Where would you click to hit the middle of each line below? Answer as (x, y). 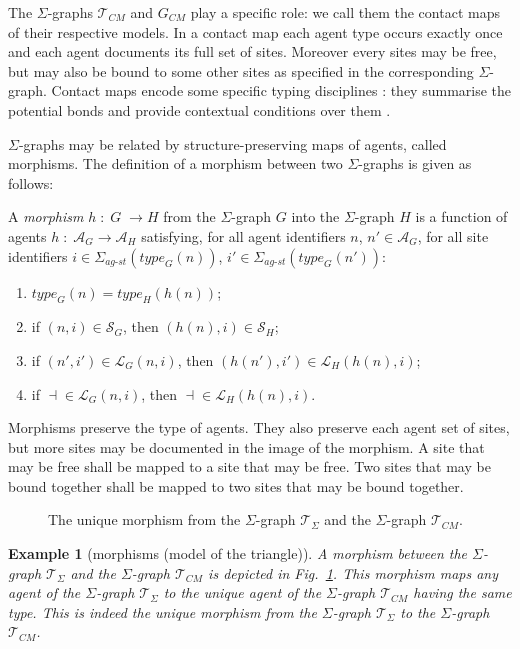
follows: (31, 182)
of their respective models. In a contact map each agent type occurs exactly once (255, 31)
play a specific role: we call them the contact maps (345, 12)
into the (315, 216)
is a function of (461, 216)
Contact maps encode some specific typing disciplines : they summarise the (281, 90)
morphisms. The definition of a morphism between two (175, 163)
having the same (462, 592)
